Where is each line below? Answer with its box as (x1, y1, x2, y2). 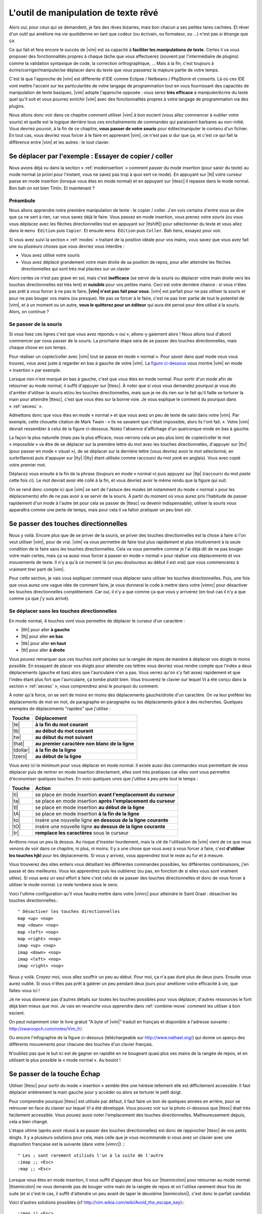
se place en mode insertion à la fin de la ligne (35, 810, 139, 817)
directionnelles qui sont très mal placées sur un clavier (21, 266, 131, 272)
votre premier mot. (9, 462, 46, 468)
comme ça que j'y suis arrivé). (9, 595, 70, 602)
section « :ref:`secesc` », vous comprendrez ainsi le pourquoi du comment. (9, 683, 159, 689)
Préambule (9, 197, 35, 204)
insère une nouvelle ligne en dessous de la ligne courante (35, 816, 168, 823)
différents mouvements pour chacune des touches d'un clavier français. (9, 1042, 153, 1047)
